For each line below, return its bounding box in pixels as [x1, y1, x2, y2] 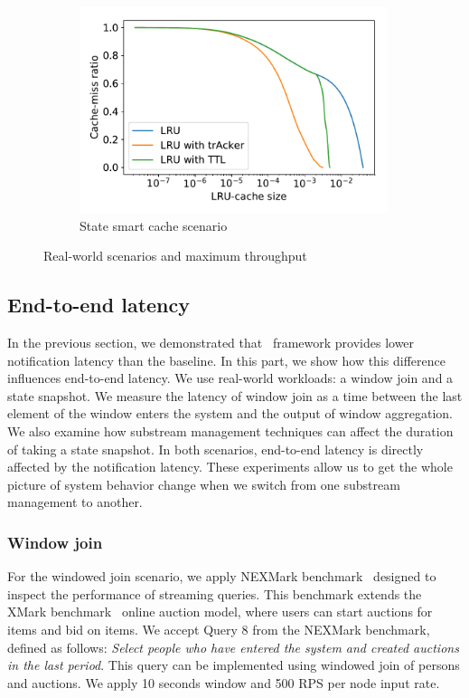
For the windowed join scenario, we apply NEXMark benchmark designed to [7, 567, 436, 586]
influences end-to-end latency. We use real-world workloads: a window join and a [7, 368, 454, 387]
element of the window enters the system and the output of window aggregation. [7, 404, 454, 423]
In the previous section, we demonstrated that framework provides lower [7, 333, 415, 352]
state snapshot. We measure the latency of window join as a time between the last [7, 386, 463, 405]
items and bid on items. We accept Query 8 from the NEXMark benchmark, [7, 619, 430, 638]
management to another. [7, 492, 143, 512]
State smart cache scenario [80, 215, 228, 234]
